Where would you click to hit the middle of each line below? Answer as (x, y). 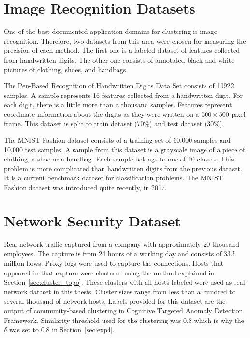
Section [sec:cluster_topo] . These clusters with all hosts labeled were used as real (125, 282)
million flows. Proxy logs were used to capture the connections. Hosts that (114, 263)
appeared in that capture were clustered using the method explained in (109, 272)
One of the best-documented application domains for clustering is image (110, 31)
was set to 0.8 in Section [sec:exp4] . (62, 330)
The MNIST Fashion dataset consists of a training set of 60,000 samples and (117, 140)
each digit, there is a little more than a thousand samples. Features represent (118, 105)
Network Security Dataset (92, 220)
